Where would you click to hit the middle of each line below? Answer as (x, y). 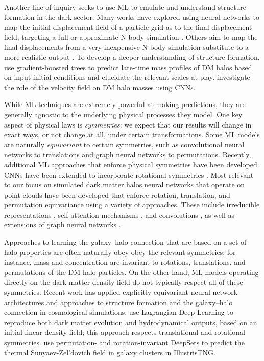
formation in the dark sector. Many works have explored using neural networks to (132, 17)
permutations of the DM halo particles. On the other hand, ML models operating (131, 272)
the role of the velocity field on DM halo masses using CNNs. (100, 87)
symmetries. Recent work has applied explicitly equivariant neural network (121, 292)
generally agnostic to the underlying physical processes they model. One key (123, 114)
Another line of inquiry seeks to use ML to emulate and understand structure (125, 7)
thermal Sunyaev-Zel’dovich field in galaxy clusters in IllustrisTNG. (110, 352)
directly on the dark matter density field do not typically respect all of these (124, 282)
